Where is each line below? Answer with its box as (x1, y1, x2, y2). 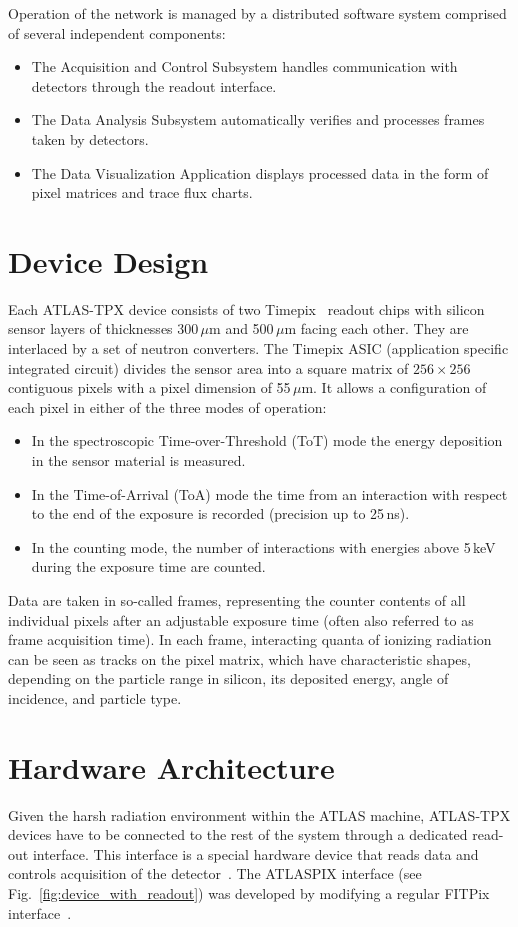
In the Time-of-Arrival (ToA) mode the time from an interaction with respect (31, 483, 508, 504)
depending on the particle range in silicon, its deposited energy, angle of (8, 668, 449, 689)
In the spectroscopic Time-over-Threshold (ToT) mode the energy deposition (31, 430, 503, 451)
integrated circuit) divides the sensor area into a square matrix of (8, 357, 409, 378)
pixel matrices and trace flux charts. (31, 182, 253, 203)
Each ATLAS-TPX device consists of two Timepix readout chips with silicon (8, 298, 485, 319)
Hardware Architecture (8, 746, 335, 787)
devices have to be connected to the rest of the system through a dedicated (8, 824, 468, 845)
